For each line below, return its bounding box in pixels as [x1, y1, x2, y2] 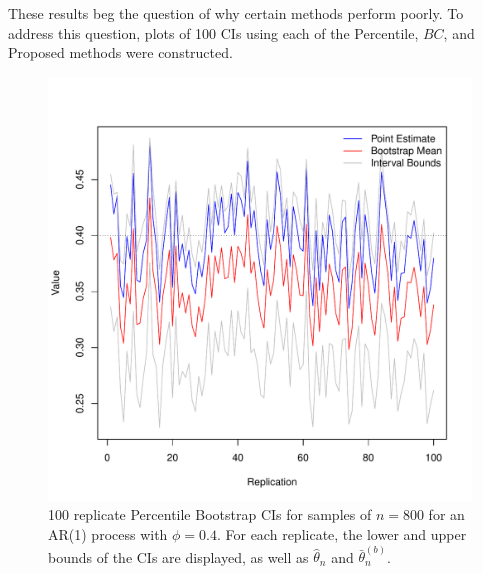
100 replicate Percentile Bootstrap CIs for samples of [48, 504, 372, 525]
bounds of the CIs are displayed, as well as [48, 546, 309, 567]
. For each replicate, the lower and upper [216, 523, 467, 544]
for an [428, 504, 465, 525]
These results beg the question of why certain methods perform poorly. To [8, 3, 464, 23]
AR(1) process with [48, 523, 168, 544]
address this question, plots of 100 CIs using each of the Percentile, [8, 22, 419, 43]
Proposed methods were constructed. [8, 42, 233, 63]
